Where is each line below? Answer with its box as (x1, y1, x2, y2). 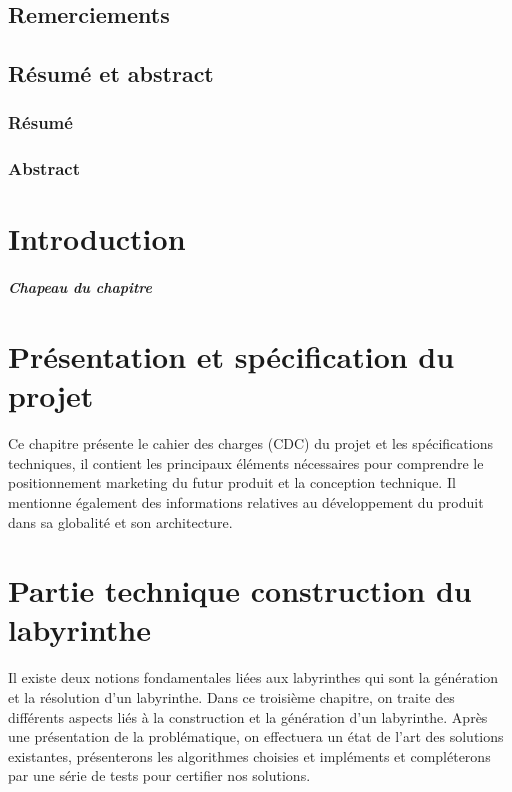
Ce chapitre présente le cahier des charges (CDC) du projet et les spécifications (8, 433, 493, 454)
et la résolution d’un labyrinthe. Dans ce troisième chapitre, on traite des (8, 687, 455, 707)
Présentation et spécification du (8, 336, 455, 376)
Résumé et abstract (8, 58, 214, 89)
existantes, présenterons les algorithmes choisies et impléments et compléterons (8, 745, 491, 766)
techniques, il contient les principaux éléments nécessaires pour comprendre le (8, 452, 484, 473)
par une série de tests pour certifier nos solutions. (8, 765, 311, 786)
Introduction (8, 218, 186, 259)
